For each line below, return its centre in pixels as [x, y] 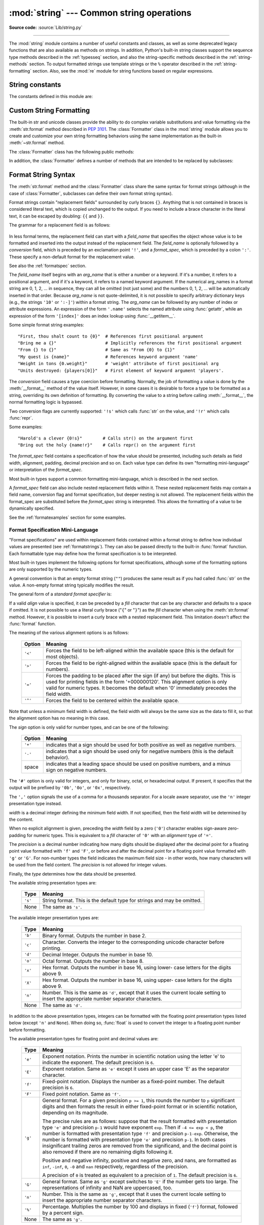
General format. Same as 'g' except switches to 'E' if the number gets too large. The [140, 1182]
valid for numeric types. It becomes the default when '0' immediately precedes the [141, 687]
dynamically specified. [32, 508]
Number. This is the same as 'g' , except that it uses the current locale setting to [134, 1194]
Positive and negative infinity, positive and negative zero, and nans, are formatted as [139, 1160]
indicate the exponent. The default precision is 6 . [98, 1062]
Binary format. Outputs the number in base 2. [94, 935]
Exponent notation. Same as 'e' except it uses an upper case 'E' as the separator [136, 1069]
